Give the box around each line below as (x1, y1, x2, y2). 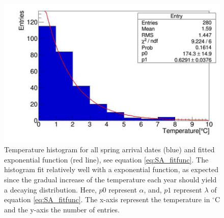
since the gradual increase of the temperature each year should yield (4, 174, 217, 184)
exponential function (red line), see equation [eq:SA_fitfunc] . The (4, 154, 209, 165)
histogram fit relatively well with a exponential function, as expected (4, 164, 219, 175)
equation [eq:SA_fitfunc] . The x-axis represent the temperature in (4, 194, 210, 205)
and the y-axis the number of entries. (4, 204, 120, 214)
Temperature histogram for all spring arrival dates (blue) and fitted (4, 144, 215, 155)
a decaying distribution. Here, (4, 184, 97, 195)
